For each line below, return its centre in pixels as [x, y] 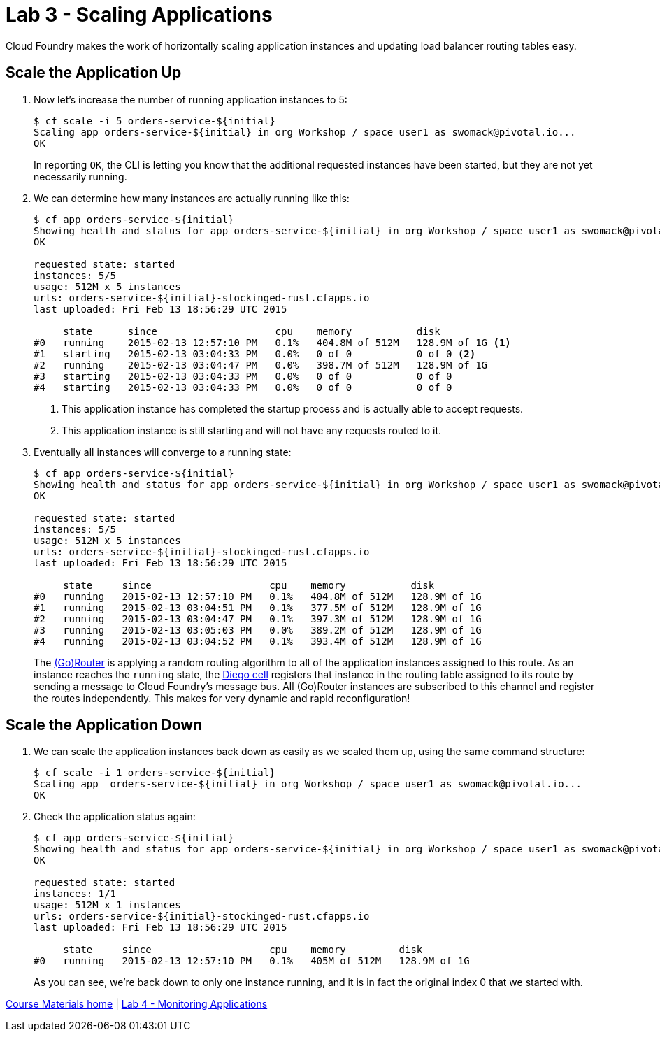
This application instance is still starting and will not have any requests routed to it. [252, 430]
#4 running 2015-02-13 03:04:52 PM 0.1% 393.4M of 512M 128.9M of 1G [258, 641]
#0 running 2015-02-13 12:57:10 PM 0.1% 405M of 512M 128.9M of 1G [252, 961]
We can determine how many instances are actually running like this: [192, 198]
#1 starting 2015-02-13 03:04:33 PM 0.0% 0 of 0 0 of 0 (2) [255, 353]
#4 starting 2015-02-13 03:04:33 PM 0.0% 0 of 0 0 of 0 [243, 387]
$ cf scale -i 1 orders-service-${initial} [155, 773]
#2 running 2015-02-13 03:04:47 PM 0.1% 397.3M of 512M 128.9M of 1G [258, 618]
